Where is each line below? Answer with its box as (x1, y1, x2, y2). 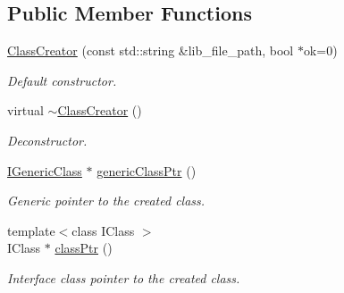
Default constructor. (7, 71, 117, 89)
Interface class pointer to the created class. (7, 268, 240, 287)
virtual (7, 101, 44, 120)
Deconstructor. (7, 130, 88, 149)
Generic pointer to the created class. (7, 191, 206, 210)
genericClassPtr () (96, 161, 197, 180)
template (7, 221, 55, 239)
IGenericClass (7, 161, 82, 180)
